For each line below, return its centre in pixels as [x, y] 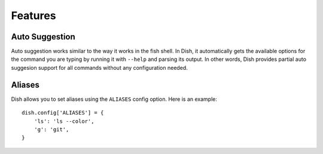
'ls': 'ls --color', [64, 121]
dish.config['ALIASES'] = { [63, 113]
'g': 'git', [51, 129]
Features [33, 16]
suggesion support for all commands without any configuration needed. [99, 67]
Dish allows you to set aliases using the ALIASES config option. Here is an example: [114, 99]
